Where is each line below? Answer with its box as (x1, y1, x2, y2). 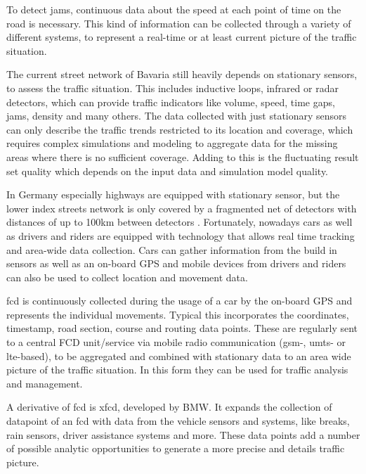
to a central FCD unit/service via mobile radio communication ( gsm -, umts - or (6, 335, 346, 350)
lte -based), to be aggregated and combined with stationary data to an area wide (6, 348, 351, 363)
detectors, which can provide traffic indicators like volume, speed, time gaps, (6, 94, 335, 109)
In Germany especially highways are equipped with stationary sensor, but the (6, 187, 340, 202)
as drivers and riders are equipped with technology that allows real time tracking (6, 228, 355, 243)
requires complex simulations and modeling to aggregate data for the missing (6, 136, 338, 150)
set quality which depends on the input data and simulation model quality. (6, 163, 329, 178)
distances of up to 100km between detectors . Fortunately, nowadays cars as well (6, 214, 353, 229)
